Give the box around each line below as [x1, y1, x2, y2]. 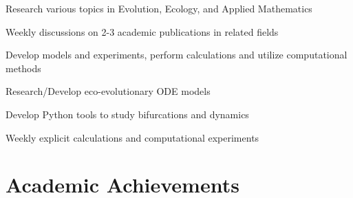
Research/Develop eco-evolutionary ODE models [6, 84, 211, 98]
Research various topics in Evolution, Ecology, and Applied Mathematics [6, 1, 312, 15]
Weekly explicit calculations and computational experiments [6, 130, 259, 144]
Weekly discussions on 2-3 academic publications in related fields [6, 24, 279, 38]
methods [6, 60, 41, 75]
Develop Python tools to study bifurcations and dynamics [6, 107, 249, 121]
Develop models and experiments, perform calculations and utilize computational [6, 47, 347, 62]
